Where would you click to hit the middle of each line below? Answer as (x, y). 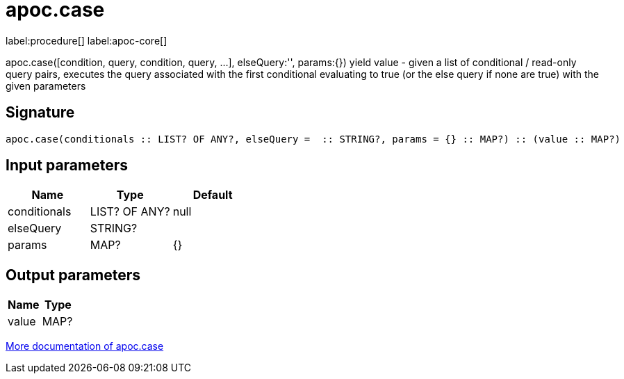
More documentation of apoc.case (85, 346)
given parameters (46, 86)
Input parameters (67, 166)
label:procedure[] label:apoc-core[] (87, 40)
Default (213, 195)
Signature (40, 113)
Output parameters (73, 275)
